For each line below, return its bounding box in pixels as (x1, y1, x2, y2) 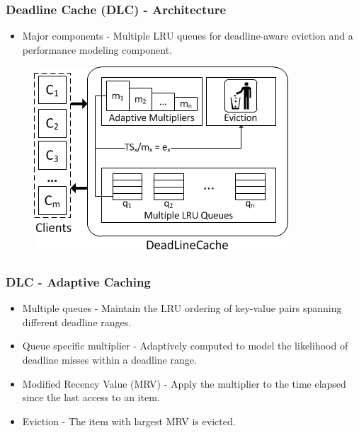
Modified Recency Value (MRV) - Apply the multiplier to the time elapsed (22, 376, 346, 391)
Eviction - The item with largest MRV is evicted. (22, 413, 236, 428)
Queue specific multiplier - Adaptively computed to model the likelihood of (22, 338, 348, 353)
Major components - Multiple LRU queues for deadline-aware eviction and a (22, 28, 353, 43)
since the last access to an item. (22, 390, 160, 405)
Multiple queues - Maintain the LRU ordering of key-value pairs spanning (22, 301, 342, 316)
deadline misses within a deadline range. (22, 352, 197, 366)
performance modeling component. (22, 42, 173, 57)
